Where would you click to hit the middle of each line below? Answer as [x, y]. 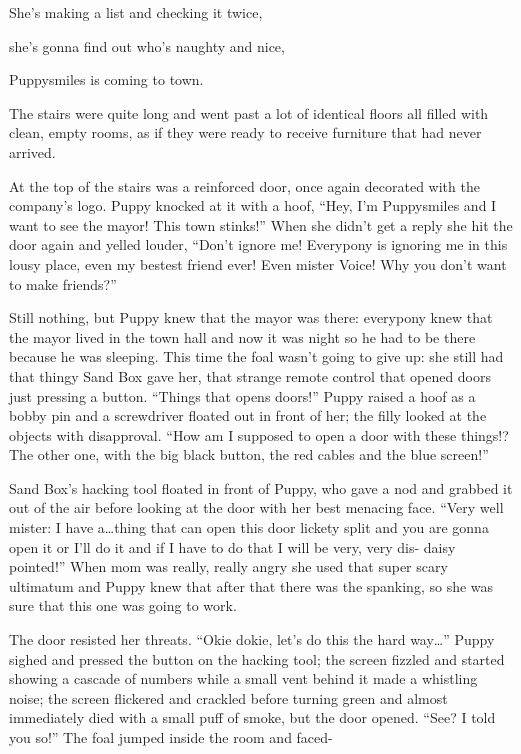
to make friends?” [63, 283]
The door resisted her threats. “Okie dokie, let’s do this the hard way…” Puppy [252, 639]
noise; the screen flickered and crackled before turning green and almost [228, 697]
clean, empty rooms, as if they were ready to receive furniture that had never [245, 132]
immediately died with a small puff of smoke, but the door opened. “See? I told [252, 717]
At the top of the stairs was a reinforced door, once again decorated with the [244, 185]
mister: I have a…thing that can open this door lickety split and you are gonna [249, 527]
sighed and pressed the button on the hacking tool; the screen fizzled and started [257, 658]
